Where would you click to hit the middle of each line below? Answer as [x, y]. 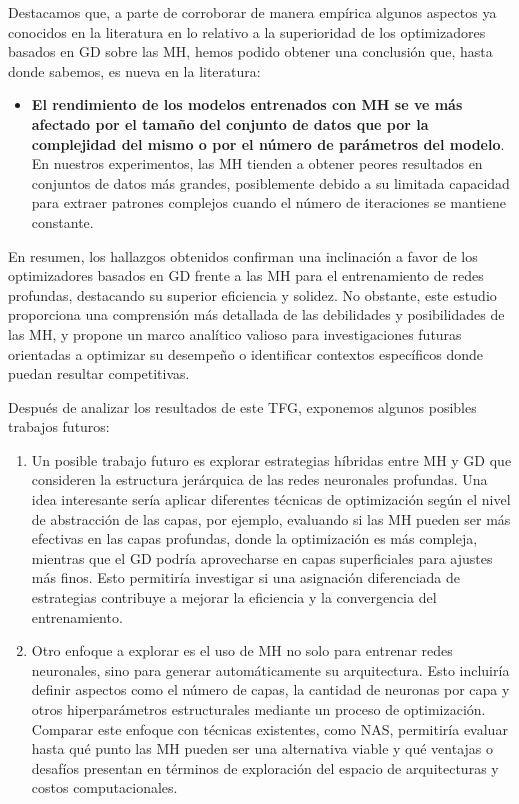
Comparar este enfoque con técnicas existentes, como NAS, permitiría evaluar [269, 728]
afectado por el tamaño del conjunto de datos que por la [230, 123]
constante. [62, 221]
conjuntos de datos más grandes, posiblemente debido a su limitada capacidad [270, 182]
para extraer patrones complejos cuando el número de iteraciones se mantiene [268, 202]
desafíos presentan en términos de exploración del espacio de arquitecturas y [265, 767]
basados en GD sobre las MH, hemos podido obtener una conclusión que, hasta [250, 51]
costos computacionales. [104, 787]
